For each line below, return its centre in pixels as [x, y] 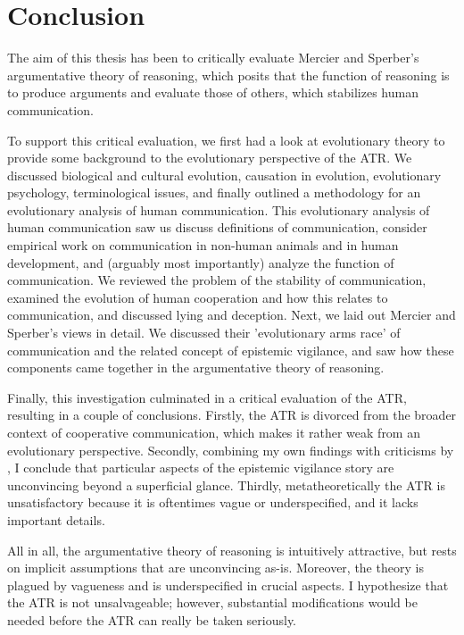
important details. [56, 519]
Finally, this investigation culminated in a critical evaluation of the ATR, [207, 397]
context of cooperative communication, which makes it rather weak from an [214, 432]
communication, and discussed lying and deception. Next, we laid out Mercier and [232, 315]
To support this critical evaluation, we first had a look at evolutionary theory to [226, 140]
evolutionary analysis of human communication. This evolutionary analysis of [219, 209]
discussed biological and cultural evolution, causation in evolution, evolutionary [224, 175]
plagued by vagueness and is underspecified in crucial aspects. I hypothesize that [228, 585]
